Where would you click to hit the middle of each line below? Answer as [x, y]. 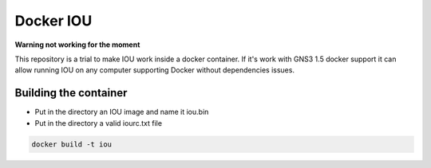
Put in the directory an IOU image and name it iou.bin [122, 112]
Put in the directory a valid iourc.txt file [99, 123]
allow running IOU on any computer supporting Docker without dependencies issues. [155, 70]
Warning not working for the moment [77, 45]
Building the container [71, 93]
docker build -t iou [71, 144]
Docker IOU [53, 21]
